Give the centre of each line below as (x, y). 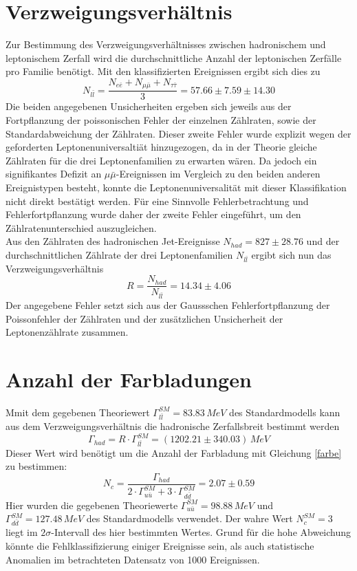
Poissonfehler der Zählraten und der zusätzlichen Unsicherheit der (144, 318)
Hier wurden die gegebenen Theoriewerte (92, 505)
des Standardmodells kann (285, 412)
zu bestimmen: (36, 466)
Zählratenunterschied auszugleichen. (81, 227)
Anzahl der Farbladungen (129, 379)
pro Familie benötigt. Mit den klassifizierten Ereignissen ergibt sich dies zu (163, 71)
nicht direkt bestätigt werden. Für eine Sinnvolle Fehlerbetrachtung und (157, 201)
